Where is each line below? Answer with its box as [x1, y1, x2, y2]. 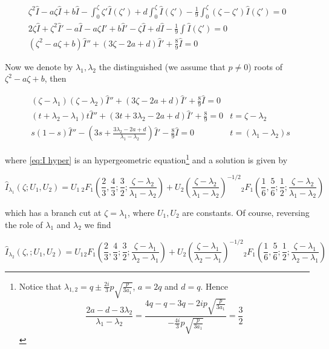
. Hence [200, 279, 228, 292]
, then [44, 72, 67, 85]
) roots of [248, 60, 283, 73]
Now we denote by [5, 60, 73, 73]
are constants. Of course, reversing [182, 206, 310, 218]
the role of [5, 218, 43, 230]
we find [84, 218, 111, 230]
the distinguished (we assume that [99, 60, 226, 73]
